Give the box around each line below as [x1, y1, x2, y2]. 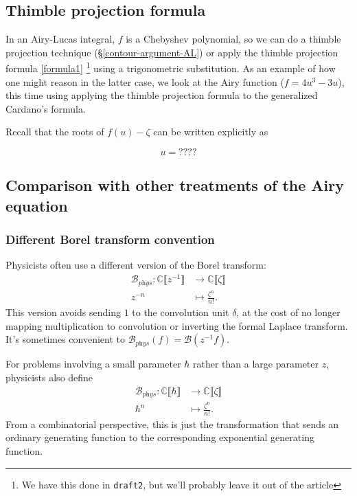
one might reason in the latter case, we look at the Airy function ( [5, 74, 284, 89]
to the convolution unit [132, 305, 229, 319]
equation [5, 194, 68, 216]
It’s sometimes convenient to [5, 332, 126, 346]
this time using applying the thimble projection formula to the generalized [5, 88, 318, 102]
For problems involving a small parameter [5, 357, 181, 371]
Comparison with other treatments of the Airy [5, 174, 344, 196]
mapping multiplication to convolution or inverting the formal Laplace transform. [5, 318, 348, 332]
